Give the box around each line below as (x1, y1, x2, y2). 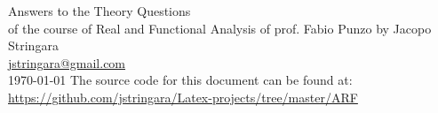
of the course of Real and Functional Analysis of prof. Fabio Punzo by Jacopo (8, 19, 432, 37)
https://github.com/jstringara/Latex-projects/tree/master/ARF (8, 87, 358, 106)
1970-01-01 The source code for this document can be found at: (8, 71, 353, 89)
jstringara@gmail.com (8, 53, 126, 72)
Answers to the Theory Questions (8, 2, 191, 19)
